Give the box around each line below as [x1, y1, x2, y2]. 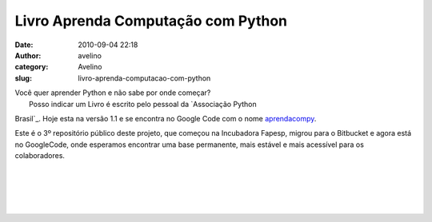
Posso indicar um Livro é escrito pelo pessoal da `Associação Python [29, 99, 257, 109]
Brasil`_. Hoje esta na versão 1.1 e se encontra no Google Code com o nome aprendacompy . [14, 113, 317, 123]
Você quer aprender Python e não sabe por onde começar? [14, 88, 211, 97]
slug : [14, 73, 32, 83]
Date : [14, 40, 34, 50]
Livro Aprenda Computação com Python [14, 12, 288, 30]
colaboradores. [14, 151, 66, 161]
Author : [14, 50, 42, 60]
